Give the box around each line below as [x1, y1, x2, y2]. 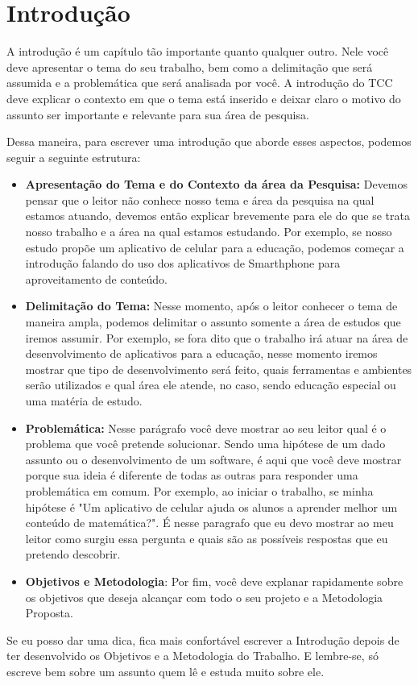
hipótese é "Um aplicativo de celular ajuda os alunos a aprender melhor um [25, 498, 398, 515]
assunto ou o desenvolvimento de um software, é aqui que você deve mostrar [25, 450, 402, 467]
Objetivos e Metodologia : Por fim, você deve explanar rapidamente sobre [25, 572, 404, 589]
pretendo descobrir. [25, 546, 121, 563]
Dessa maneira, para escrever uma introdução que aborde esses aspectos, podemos [6, 133, 412, 150]
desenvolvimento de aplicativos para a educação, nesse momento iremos [25, 345, 378, 362]
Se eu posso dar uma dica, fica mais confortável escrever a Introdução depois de [6, 631, 399, 648]
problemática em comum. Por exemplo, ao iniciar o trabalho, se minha [25, 482, 374, 499]
